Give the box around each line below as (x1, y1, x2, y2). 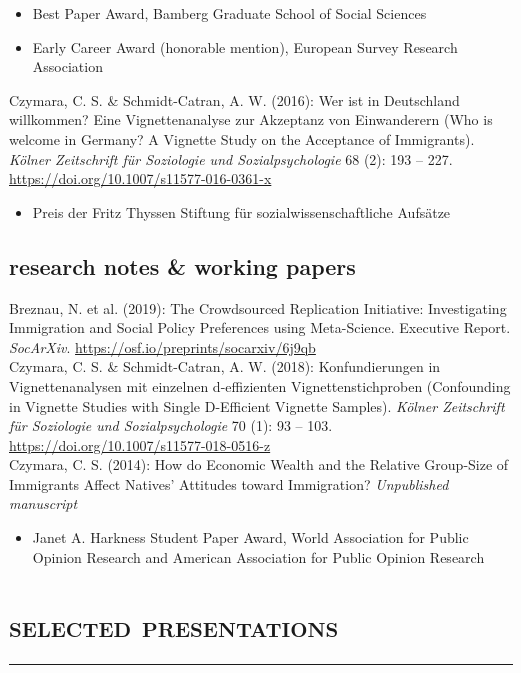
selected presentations (9, 605, 339, 646)
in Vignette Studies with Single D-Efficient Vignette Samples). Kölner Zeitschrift (9, 395, 505, 416)
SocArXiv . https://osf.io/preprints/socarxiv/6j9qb (9, 336, 316, 357)
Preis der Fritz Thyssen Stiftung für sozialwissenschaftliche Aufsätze (32, 201, 451, 222)
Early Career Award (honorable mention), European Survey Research (32, 36, 458, 57)
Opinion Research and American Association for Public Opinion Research (32, 546, 485, 567)
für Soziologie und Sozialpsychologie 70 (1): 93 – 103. (9, 415, 333, 436)
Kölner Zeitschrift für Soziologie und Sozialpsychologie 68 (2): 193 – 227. (9, 148, 453, 169)
